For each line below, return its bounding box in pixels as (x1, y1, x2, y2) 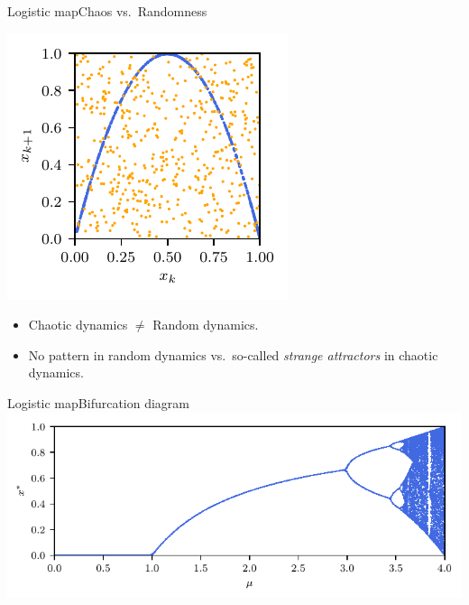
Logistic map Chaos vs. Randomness (7, 2, 207, 20)
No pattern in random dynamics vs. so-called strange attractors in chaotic (28, 345, 438, 364)
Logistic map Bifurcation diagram (7, 393, 190, 412)
